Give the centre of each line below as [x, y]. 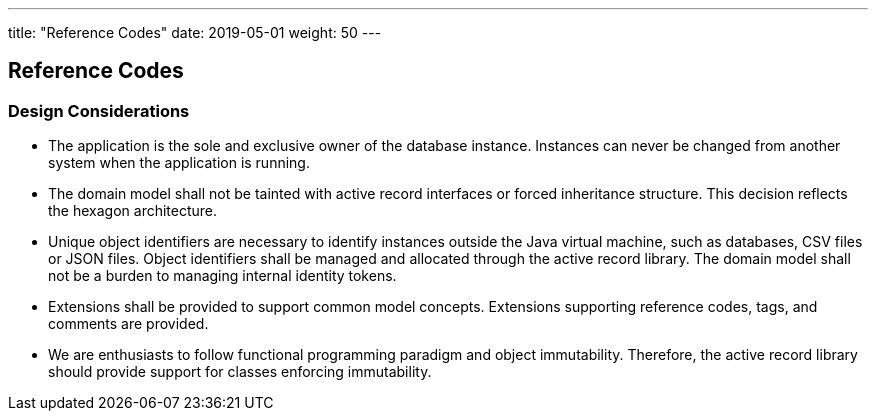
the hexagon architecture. [133, 211]
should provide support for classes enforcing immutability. [240, 372]
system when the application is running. [179, 163]
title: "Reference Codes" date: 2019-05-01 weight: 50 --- [195, 32]
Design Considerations [99, 110]
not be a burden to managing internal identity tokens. [222, 276]
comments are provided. [128, 324]
